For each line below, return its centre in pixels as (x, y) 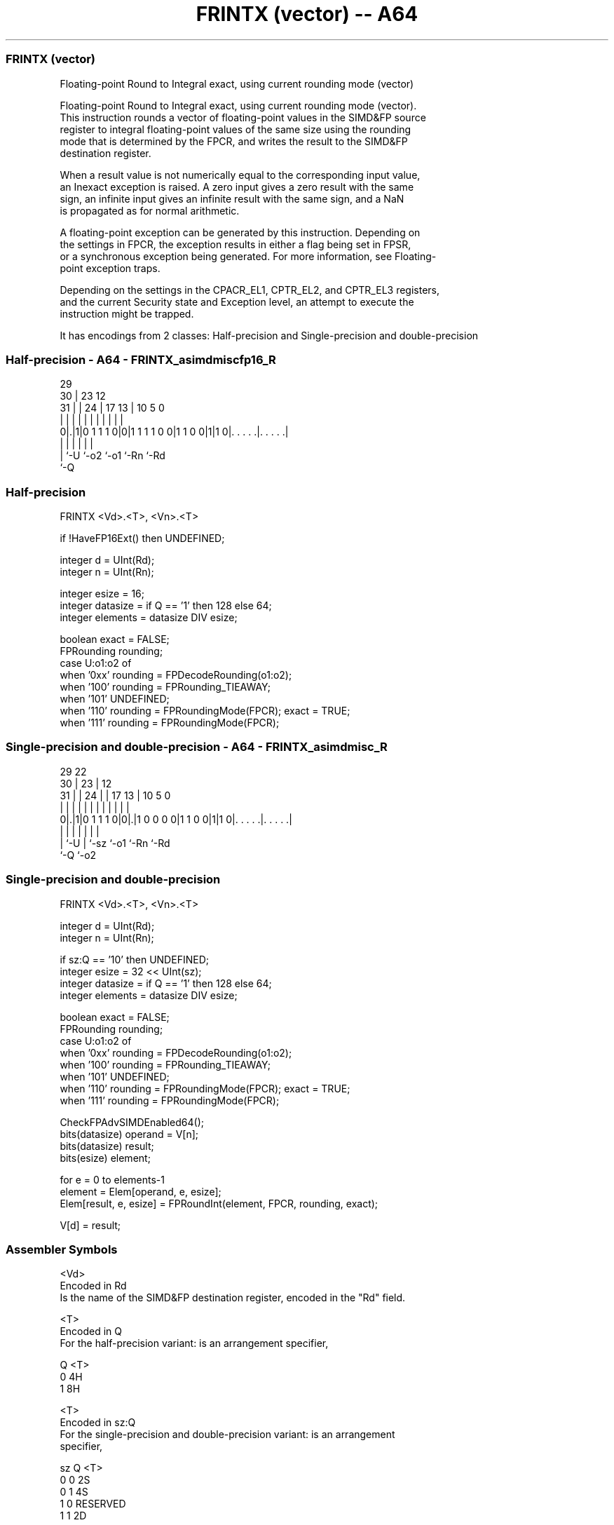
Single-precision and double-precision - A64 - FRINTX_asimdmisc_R (197, 747)
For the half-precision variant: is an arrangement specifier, (194, 1343)
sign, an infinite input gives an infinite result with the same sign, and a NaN (232, 198)
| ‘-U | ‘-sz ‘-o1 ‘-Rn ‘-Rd (115, 843)
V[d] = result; (90, 1225)
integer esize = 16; (102, 594)
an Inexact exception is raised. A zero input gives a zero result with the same (237, 187)
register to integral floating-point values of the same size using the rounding (236, 129)
